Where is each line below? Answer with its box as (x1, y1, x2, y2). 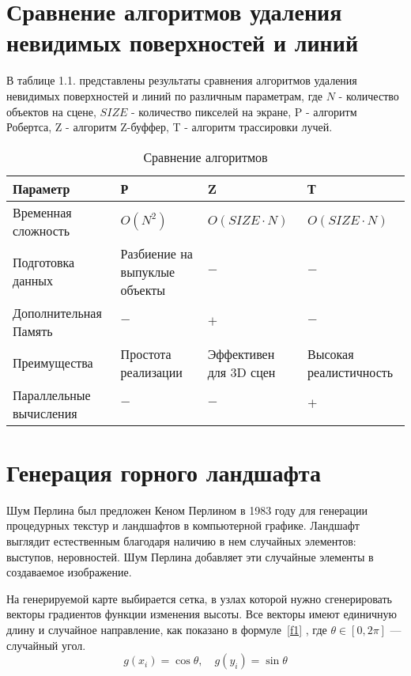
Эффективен (207, 344, 275, 363)
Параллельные (13, 385, 91, 404)
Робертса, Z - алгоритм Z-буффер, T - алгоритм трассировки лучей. (6, 119, 333, 135)
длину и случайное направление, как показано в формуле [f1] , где (6, 621, 327, 637)
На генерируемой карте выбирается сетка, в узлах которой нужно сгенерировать (6, 590, 392, 606)
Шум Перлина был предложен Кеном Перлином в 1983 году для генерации (6, 501, 368, 518)
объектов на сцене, (6, 103, 96, 119)
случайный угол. (6, 636, 86, 653)
